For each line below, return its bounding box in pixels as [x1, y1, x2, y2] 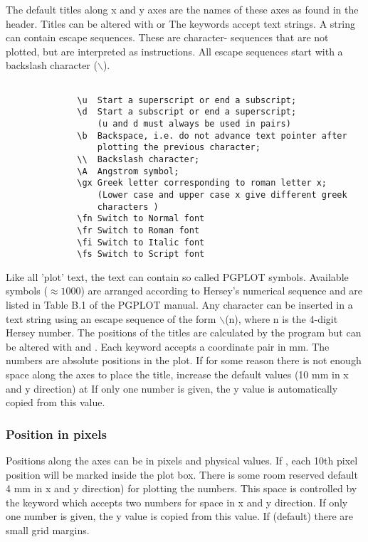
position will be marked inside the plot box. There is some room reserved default [6, 467, 358, 482]
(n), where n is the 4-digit [225, 311, 338, 326]
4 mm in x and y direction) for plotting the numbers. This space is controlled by [6, 481, 357, 496]
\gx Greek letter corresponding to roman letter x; [77, 178, 327, 188]
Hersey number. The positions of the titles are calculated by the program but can [6, 325, 362, 340]
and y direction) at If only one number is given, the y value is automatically [6, 381, 338, 395]
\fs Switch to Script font [77, 249, 205, 260]
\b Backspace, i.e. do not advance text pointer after [77, 130, 347, 141]
